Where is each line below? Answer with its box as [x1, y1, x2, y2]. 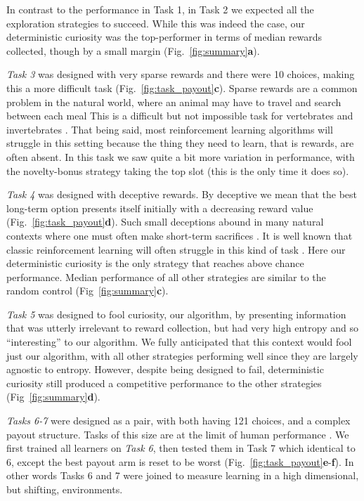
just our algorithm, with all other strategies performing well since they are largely [6, 348, 358, 363]
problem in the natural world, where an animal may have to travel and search [6, 94, 342, 109]
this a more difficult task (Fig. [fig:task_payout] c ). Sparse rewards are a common [6, 80, 358, 95]
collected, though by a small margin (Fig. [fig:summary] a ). [6, 43, 260, 58]
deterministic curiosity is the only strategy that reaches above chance [6, 256, 304, 271]
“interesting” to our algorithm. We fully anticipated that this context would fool [6, 334, 352, 349]
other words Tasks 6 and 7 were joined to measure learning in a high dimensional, [6, 468, 359, 483]
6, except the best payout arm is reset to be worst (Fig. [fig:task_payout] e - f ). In [6, 454, 354, 469]
